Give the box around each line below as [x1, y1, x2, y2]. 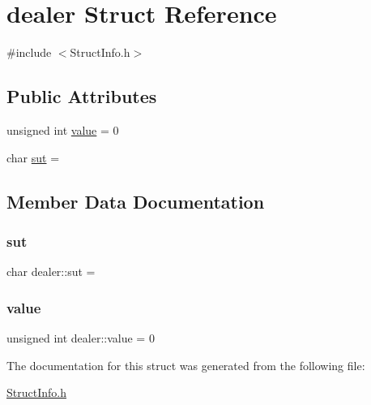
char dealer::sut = [6, 263, 96, 280]
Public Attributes [6, 84, 157, 109]
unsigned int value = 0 [6, 121, 119, 138]
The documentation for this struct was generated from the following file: [6, 356, 365, 373]
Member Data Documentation [6, 188, 265, 213]
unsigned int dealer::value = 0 [6, 329, 155, 346]
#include [6, 44, 52, 61]
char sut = [6, 149, 60, 166]
